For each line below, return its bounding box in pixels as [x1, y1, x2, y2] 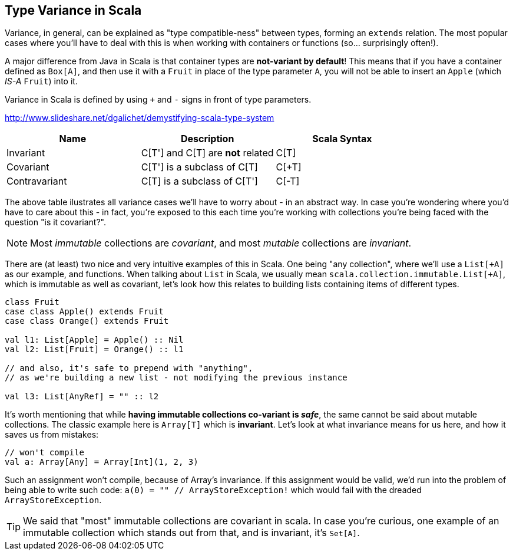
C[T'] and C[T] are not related [141, 147, 274, 159]
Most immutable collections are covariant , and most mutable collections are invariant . [30, 237, 412, 249]
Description [180, 133, 234, 145]
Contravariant [6, 175, 67, 188]
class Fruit [5, 297, 59, 307]
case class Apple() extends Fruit [5, 307, 164, 317]
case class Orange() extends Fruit [5, 316, 169, 326]
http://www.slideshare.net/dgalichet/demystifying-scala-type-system [5, 113, 274, 123]
